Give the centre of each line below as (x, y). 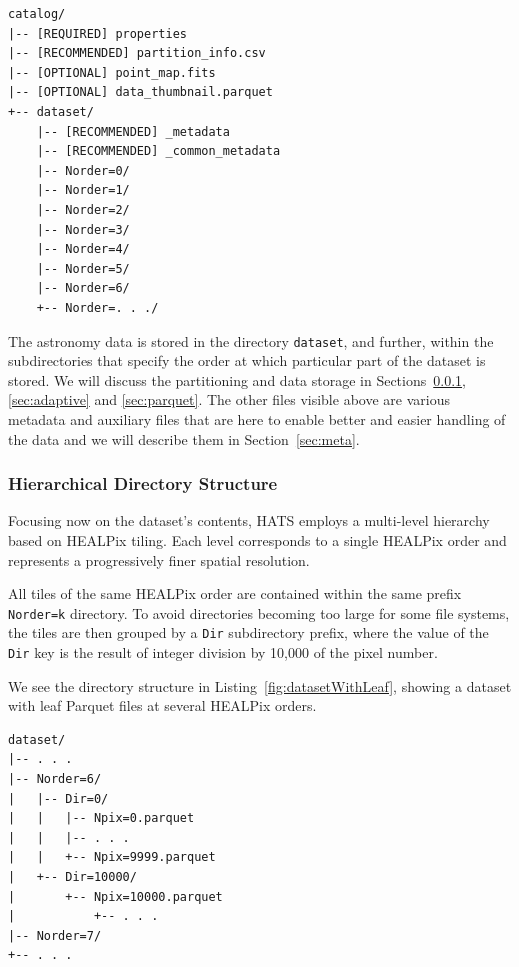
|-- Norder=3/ (83, 229)
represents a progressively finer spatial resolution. (159, 559)
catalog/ (37, 14)
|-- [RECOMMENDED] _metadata (133, 131)
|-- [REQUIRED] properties (97, 33)
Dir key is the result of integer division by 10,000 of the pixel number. (223, 652)
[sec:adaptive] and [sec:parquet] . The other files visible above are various (229, 399)
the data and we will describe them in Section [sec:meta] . (184, 438)
